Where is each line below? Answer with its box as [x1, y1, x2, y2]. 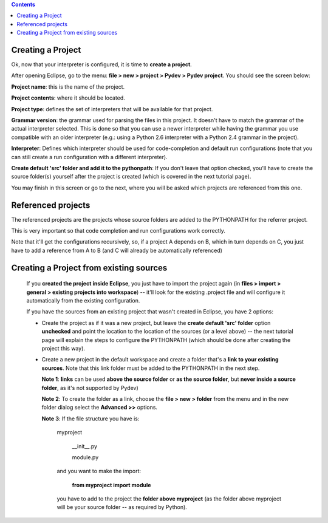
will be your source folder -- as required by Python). [56, 504, 188, 511]
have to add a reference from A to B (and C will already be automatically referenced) [11, 247, 223, 254]
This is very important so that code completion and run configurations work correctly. [11, 227, 226, 234]
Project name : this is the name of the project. [11, 83, 125, 91]
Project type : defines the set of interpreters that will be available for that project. [11, 105, 213, 112]
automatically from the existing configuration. [26, 297, 140, 304]
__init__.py [72, 442, 97, 450]
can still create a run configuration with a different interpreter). [11, 153, 168, 160]
